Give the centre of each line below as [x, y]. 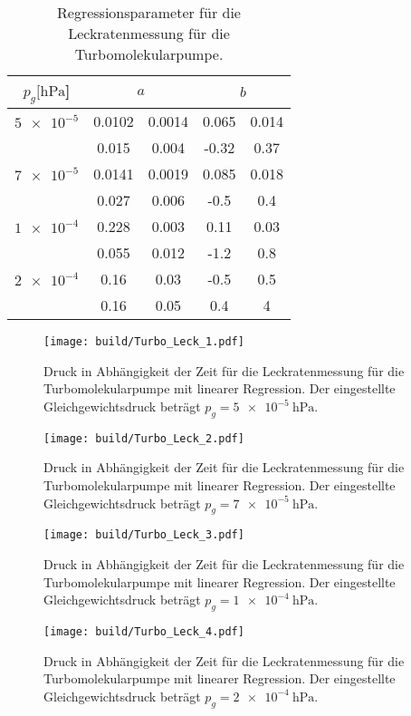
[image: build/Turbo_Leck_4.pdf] [144, 632]
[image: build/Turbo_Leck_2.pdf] [144, 438]
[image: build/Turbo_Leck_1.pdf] [144, 342]
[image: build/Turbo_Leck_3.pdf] [144, 535]
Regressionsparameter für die [149, 12]
